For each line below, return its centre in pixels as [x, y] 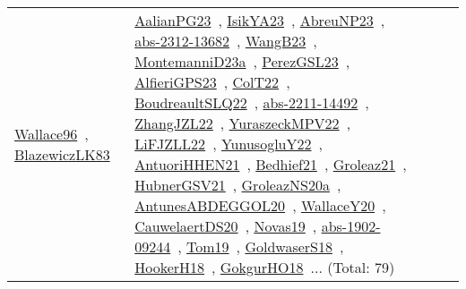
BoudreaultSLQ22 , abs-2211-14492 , [252, 102]
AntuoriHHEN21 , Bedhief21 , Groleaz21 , [271, 164]
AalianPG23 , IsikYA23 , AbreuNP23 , [260, 20]
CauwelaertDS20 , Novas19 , [226, 226]
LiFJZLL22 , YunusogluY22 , [229, 144]
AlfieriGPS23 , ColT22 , [212, 82]
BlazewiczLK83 [62, 154]
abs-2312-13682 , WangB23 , [226, 41]
